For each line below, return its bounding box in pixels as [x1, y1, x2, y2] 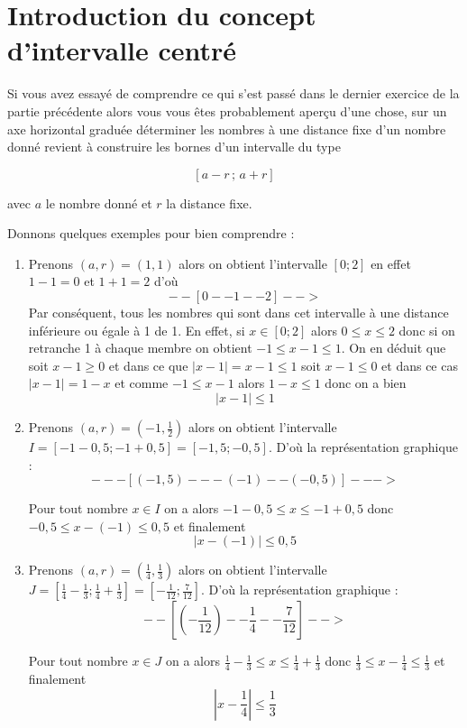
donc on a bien [325, 373, 407, 392]
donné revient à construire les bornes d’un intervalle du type [7, 137, 341, 156]
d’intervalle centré [7, 32, 237, 69]
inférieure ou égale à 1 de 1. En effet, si [28, 320, 245, 339]
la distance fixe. [166, 193, 252, 212]
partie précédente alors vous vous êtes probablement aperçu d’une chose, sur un [7, 101, 447, 120]
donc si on [398, 320, 455, 339]
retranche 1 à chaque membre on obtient [28, 338, 252, 357]
